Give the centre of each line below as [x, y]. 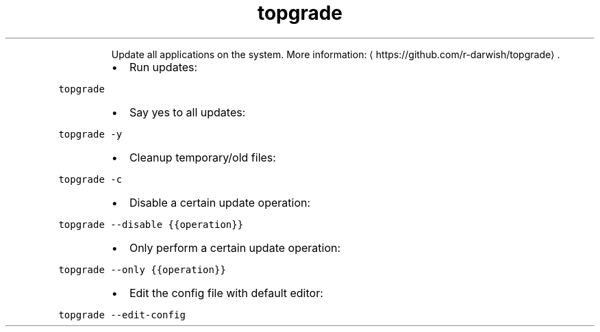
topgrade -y [90, 134]
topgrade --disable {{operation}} [151, 224]
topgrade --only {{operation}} [142, 269]
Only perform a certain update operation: [235, 247]
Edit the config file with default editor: [226, 293]
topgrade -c [90, 179]
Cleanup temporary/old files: [202, 157]
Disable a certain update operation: [220, 202]
